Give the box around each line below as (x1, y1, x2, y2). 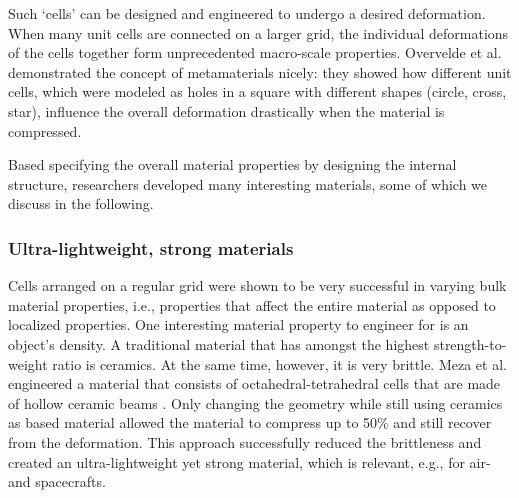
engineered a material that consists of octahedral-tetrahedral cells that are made (8, 373, 501, 394)
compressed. (8, 120, 82, 141)
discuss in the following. (8, 193, 154, 214)
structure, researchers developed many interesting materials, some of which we (8, 173, 488, 194)
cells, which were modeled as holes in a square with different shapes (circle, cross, (8, 81, 507, 102)
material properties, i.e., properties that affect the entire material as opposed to (8, 294, 496, 315)
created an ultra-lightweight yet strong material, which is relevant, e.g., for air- (8, 451, 491, 472)
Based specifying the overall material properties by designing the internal (8, 154, 457, 175)
